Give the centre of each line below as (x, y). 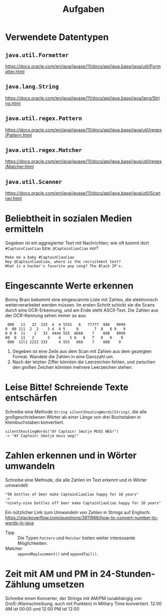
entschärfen (31, 398)
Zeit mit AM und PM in (52, 574)
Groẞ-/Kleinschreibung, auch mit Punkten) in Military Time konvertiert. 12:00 (83, 604)
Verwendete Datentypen (57, 37)
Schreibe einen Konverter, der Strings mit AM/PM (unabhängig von (74, 598)
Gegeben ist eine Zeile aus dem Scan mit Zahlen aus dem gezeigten (82, 351)
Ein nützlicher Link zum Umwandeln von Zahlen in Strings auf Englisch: (78, 512)
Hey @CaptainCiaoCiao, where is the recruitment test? (63, 262)
